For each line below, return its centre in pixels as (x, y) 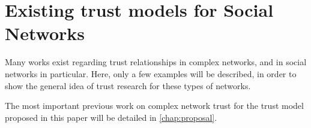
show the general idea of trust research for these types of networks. (128, 85)
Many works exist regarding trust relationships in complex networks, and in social (156, 62)
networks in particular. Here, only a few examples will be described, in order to (151, 73)
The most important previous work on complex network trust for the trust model (154, 106)
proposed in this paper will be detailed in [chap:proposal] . (111, 117)
